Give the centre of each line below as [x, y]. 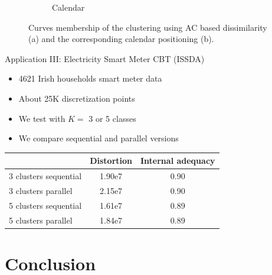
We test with [42, 118]
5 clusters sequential [45, 205]
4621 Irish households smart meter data [90, 78]
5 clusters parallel [41, 220]
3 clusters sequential [45, 176]
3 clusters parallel [41, 190]
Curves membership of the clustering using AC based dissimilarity [148, 27]
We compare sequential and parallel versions [99, 138]
